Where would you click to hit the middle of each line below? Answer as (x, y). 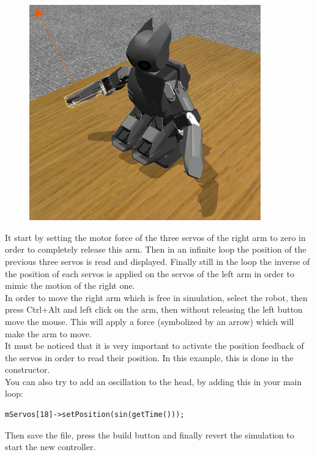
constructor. (28, 369)
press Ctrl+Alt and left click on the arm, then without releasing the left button (154, 309)
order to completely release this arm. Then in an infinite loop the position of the (156, 249)
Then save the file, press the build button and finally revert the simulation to (150, 434)
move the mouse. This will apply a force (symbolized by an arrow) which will (150, 321)
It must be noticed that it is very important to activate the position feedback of (154, 346)
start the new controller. (50, 447)
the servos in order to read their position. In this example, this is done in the (149, 357)
